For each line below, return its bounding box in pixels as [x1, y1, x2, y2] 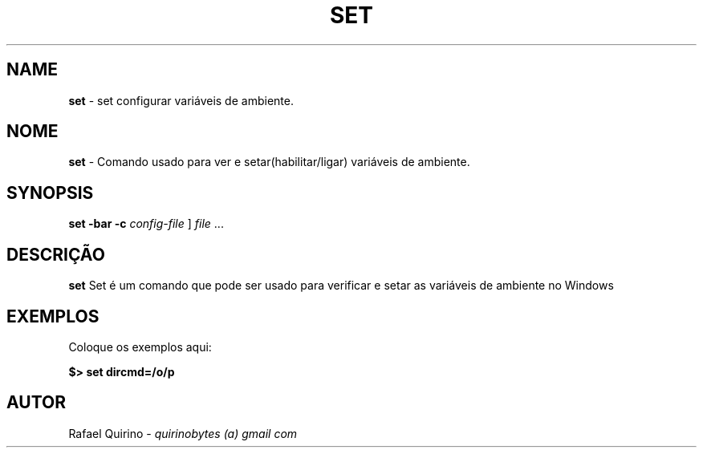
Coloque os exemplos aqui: [68, 339, 212, 354]
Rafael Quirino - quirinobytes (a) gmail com [68, 426, 298, 440]
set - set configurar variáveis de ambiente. [68, 93, 294, 107]
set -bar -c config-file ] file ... [68, 217, 224, 231]
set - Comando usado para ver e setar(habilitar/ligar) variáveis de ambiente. [68, 155, 470, 169]
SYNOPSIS [6, 182, 94, 203]
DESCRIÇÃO [6, 244, 105, 265]
